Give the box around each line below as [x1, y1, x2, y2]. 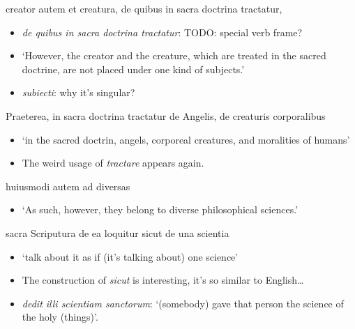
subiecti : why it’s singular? [22, 85, 135, 100]
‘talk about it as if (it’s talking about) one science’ [22, 249, 239, 263]
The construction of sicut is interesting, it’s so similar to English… [22, 273, 304, 287]
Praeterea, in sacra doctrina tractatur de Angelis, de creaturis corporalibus [6, 108, 326, 123]
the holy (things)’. [22, 309, 98, 324]
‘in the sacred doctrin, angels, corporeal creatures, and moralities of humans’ [22, 132, 350, 146]
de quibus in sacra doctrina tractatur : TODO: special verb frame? [22, 24, 303, 39]
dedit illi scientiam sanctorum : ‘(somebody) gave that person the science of [22, 296, 344, 310]
